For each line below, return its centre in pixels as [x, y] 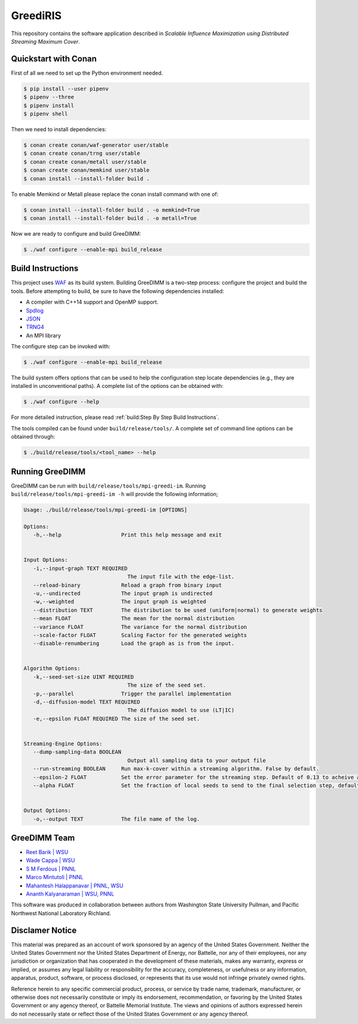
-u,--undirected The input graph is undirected [123, 593]
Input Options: [46, 560]
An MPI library [43, 335]
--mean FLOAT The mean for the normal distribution [134, 619]
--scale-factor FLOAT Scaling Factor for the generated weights [140, 635]
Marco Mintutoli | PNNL [55, 877]
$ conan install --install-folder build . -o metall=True [110, 218]
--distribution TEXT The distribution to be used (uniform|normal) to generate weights [178, 610]
